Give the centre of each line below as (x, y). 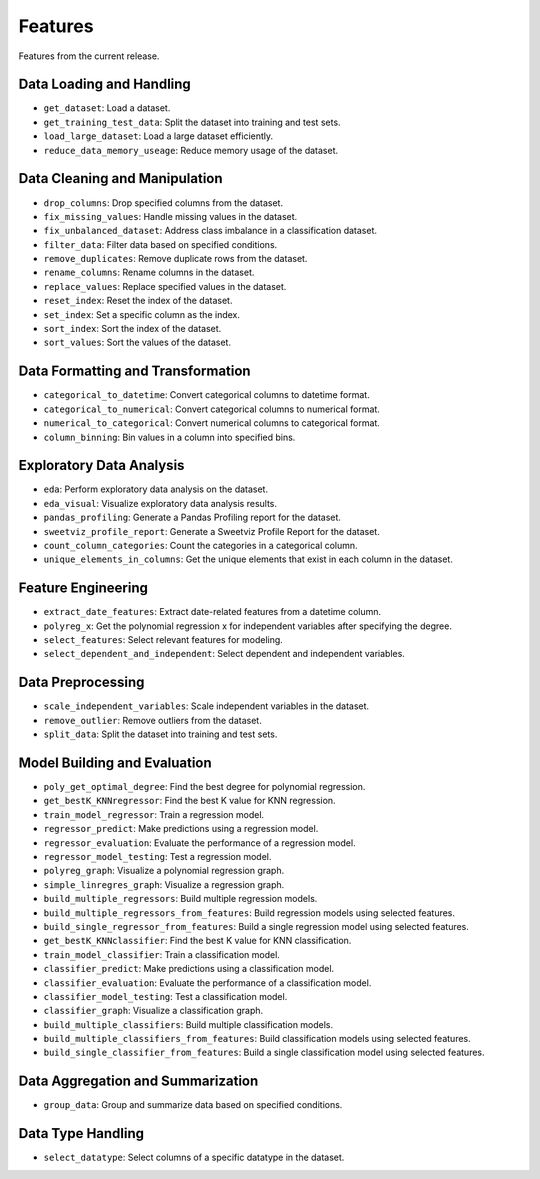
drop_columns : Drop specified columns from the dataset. (163, 202)
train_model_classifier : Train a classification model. (161, 954)
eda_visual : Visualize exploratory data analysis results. (160, 503)
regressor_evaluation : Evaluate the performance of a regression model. (199, 842)
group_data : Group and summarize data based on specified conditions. (193, 1105)
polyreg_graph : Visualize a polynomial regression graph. (164, 871)
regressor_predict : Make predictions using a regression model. (181, 829)
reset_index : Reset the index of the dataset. (138, 301)
